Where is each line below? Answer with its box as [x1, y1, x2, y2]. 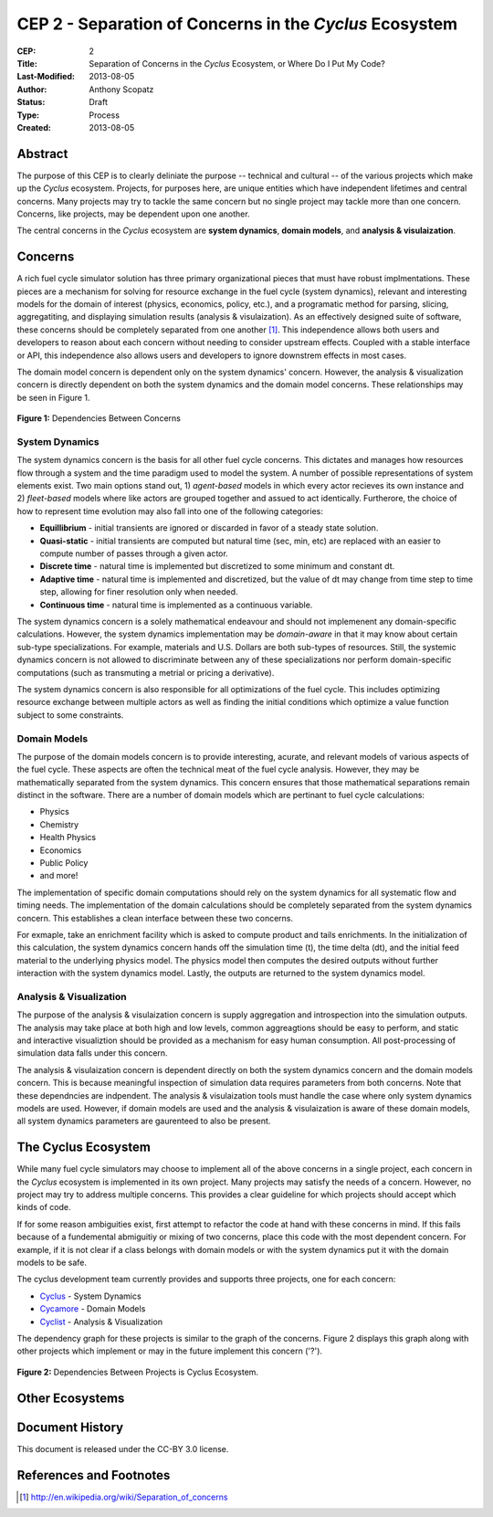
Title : [16, 58, 38, 68]
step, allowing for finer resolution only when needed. [39, 586, 238, 597]
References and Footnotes [16, 1467, 171, 1483]
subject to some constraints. [16, 709, 124, 721]
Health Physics [39, 832, 97, 843]
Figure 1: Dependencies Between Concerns [16, 413, 182, 424]
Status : [16, 97, 46, 108]
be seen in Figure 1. [16, 392, 90, 403]
